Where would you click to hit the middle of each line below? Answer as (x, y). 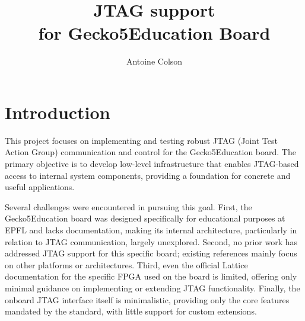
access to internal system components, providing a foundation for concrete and (148, 175)
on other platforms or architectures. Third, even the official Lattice (126, 264)
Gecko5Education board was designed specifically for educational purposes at (145, 218)
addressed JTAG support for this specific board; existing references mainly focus (151, 253)
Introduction (58, 112)
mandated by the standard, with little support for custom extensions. (131, 311)
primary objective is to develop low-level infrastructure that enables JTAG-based (152, 164)
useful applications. (40, 187)
